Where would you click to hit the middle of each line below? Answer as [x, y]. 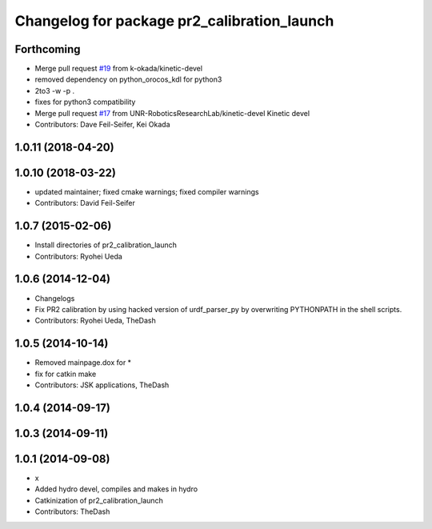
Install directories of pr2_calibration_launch [106, 245]
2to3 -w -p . [55, 90]
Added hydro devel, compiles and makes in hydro [116, 489]
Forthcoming [48, 49]
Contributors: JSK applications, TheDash [102, 385]
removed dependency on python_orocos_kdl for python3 [128, 79]
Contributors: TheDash [72, 511]
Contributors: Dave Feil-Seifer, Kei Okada [102, 125]
